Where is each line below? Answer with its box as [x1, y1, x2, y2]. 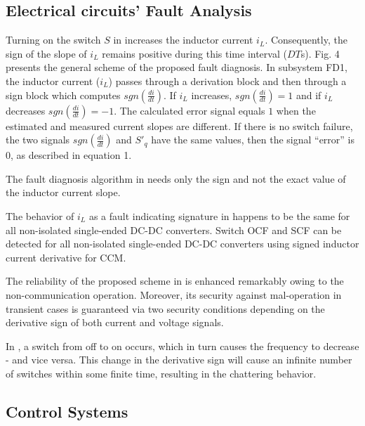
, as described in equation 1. [11, 148, 132, 162]
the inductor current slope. [6, 185, 121, 200]
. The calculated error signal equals [114, 103, 265, 117]
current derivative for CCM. [6, 250, 126, 264]
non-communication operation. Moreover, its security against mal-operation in [6, 287, 342, 302]
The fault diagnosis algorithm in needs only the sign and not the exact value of [6, 171, 346, 186]
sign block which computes [6, 87, 121, 102]
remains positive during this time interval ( [102, 46, 287, 60]
